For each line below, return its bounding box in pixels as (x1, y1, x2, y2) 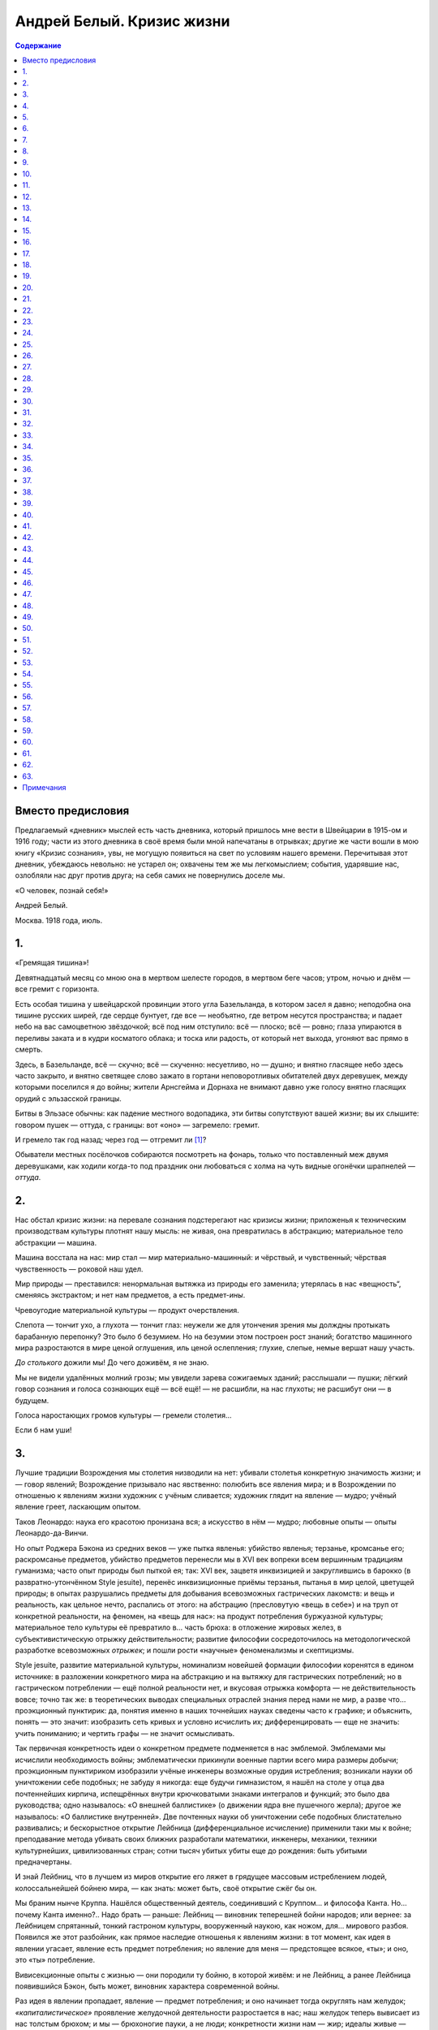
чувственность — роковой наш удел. (15, 1263, 144, 1274)
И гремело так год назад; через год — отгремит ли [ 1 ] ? (15, 1134, 207, 1144)
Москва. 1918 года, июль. (15, 915, 103, 925)
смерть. (15, 1044, 44, 1055)
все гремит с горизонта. (15, 984, 100, 994)
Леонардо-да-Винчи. (15, 1528, 88, 1538)
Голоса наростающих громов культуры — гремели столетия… (15, 1410, 232, 1420)
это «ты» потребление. (15, 1955, 96, 1965)
